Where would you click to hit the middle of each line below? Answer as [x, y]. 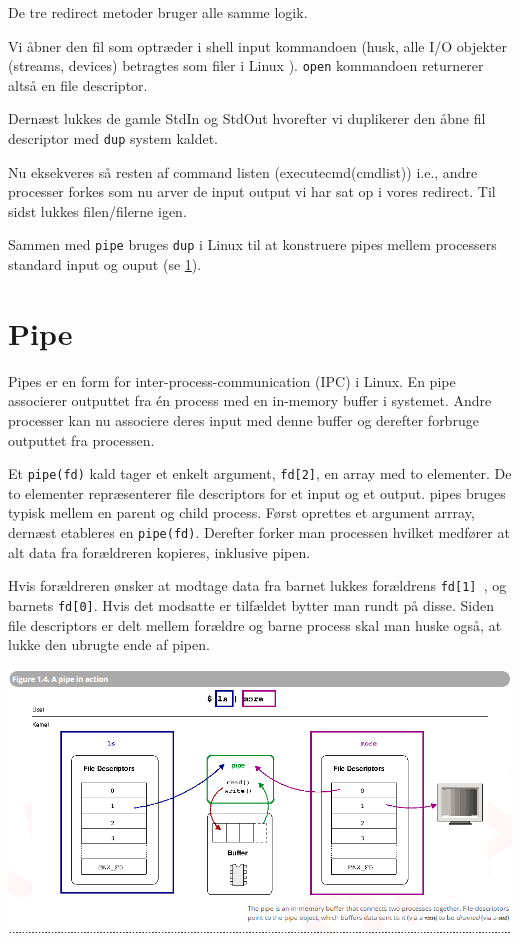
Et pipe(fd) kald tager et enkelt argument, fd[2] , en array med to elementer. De [260, 473]
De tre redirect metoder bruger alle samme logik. [158, 12]
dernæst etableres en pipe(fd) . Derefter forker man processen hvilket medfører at [259, 532]
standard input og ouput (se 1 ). [105, 264]
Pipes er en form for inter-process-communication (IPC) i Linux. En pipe [232, 380]
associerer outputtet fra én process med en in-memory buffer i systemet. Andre [250, 400]
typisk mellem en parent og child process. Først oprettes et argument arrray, [241, 512]
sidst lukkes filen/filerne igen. [97, 210]
